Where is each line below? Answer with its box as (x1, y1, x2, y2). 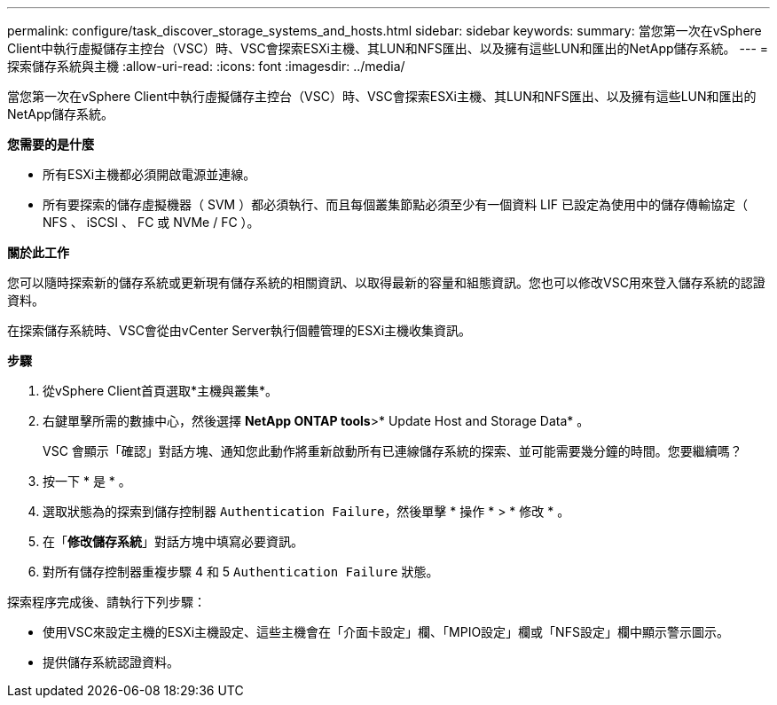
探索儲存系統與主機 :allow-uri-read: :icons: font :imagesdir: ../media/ (7, 59, 405, 74)
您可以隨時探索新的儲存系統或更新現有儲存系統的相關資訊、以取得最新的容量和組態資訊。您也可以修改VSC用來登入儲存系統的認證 (7, 275, 765, 290)
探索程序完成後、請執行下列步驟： (7, 594, 206, 609)
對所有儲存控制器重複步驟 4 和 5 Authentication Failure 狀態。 (43, 564, 439, 579)
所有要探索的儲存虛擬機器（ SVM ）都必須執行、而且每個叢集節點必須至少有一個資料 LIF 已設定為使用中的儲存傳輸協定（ (43, 197, 748, 212)
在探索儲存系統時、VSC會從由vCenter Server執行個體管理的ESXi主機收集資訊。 (7, 323, 472, 338)
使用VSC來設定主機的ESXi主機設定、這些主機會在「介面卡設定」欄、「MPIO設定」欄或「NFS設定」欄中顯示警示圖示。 (43, 624, 729, 639)
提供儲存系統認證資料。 (43, 654, 179, 670)
